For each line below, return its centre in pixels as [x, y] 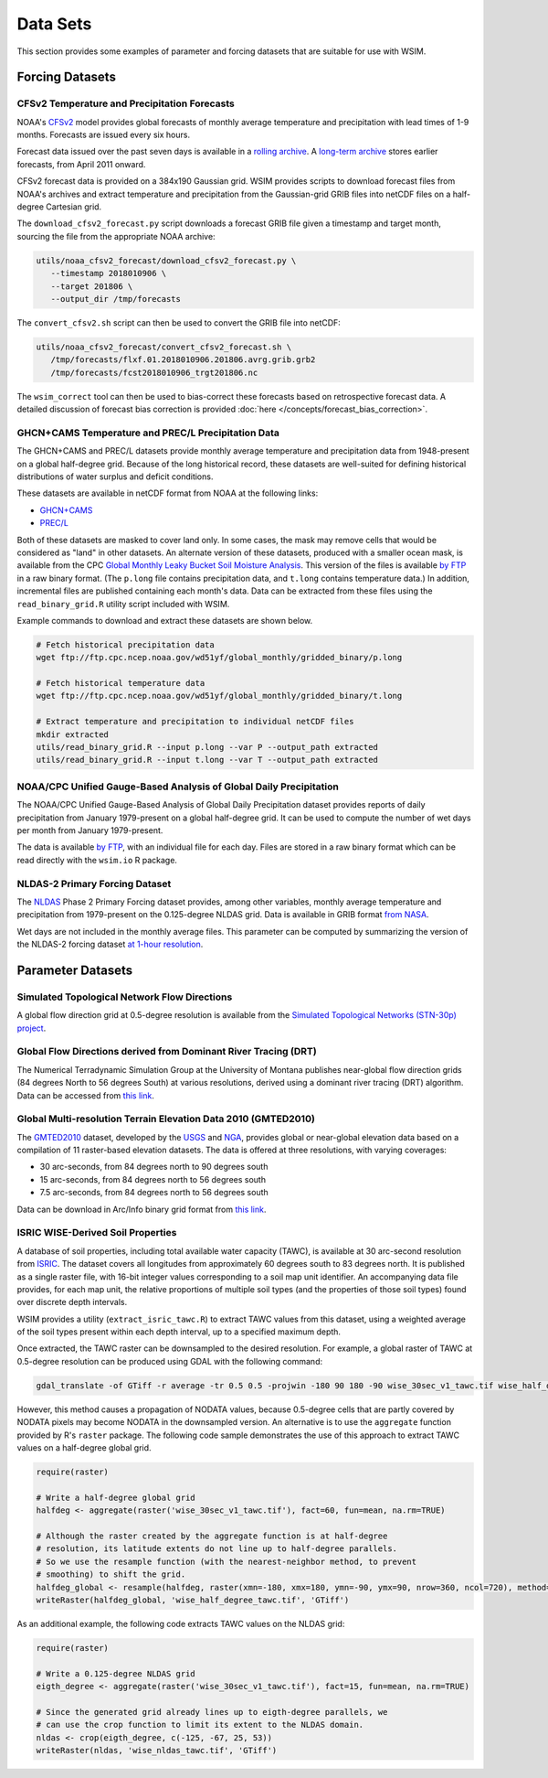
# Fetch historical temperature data [121, 683]
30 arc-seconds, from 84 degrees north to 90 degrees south [154, 1167]
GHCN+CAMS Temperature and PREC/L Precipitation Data [148, 433]
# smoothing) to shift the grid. [111, 1574]
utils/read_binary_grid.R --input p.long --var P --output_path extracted [207, 747]
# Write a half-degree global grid [116, 1497]
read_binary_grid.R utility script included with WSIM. [123, 604]
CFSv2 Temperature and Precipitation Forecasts [126, 103]
